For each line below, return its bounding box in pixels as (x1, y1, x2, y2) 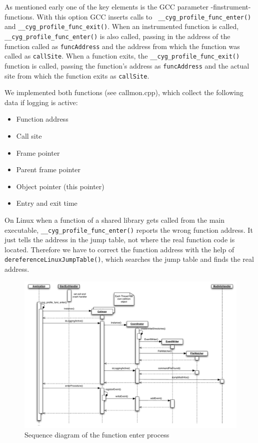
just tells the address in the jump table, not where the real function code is (4, 234, 235, 245)
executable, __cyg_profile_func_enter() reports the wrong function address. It (4, 224, 253, 235)
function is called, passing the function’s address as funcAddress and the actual (4, 60, 249, 71)
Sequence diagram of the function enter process (24, 429, 169, 440)
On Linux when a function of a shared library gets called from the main (4, 214, 224, 225)
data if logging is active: (4, 97, 78, 107)
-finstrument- (210, 2, 251, 12)
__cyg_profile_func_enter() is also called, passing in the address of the (4, 31, 230, 41)
